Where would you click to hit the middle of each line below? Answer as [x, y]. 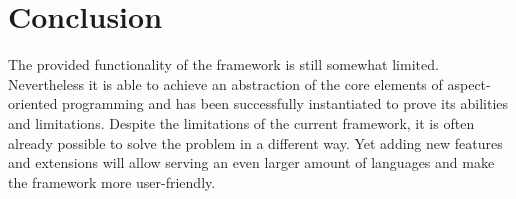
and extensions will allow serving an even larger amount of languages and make [251, 162]
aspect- [469, 83]
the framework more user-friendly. [112, 181]
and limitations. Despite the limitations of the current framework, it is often [241, 122]
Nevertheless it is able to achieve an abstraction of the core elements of [225, 83]
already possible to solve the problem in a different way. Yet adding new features [255, 142]
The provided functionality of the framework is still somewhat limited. [223, 64]
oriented [33, 103]
